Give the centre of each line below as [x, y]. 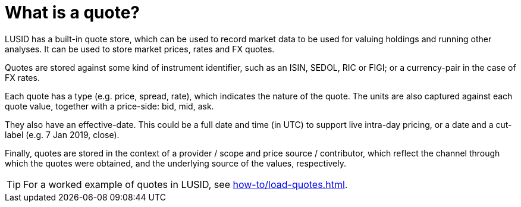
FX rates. [22, 77]
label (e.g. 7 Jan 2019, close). [62, 134]
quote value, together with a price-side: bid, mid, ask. [109, 106]
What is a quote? [72, 12]
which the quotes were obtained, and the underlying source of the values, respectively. [176, 163]
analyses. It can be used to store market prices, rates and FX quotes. [140, 49]
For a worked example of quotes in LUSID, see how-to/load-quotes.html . [186, 184]
